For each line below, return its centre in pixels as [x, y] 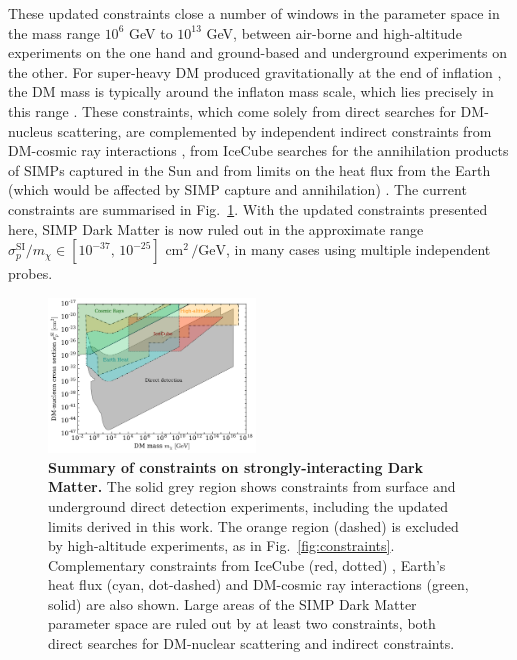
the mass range [54, 32]
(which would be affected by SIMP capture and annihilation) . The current [237, 189]
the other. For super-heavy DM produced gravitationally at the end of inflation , [255, 71]
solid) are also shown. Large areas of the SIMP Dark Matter [232, 603]
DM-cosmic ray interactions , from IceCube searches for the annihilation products [258, 150]
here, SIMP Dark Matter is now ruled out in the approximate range [216, 228]
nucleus [30, 130]
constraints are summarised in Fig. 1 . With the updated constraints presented [248, 208]
